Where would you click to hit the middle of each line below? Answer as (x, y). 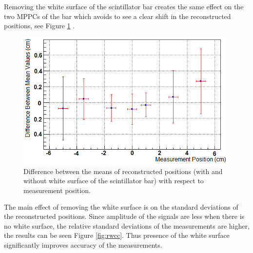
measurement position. (57, 190)
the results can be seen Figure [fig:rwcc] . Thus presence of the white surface (117, 235)
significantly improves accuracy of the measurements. (83, 245)
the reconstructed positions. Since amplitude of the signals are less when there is (124, 216)
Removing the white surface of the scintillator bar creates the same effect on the (124, 6)
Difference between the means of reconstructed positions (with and (123, 171)
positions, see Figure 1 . (39, 26)
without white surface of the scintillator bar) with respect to (114, 181)
